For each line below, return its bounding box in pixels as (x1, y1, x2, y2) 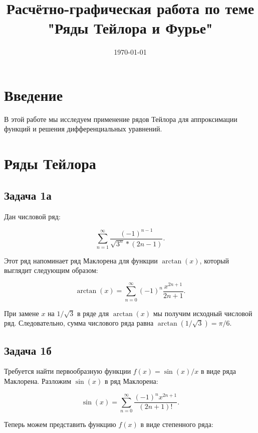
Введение (4, 84, 63, 105)
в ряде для (77, 308, 109, 318)
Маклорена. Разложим (4, 375, 72, 386)
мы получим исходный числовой (153, 308, 252, 318)
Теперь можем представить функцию (4, 418, 116, 429)
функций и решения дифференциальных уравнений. (4, 123, 162, 134)
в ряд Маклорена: (104, 375, 158, 386)
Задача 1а (4, 187, 52, 203)
